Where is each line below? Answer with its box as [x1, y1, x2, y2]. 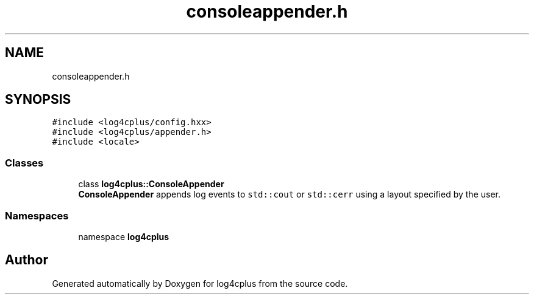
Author [5, 252, 48, 268]
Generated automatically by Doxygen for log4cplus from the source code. [52, 278, 348, 289]
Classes [5, 156, 44, 169]
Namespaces [5, 209, 69, 222]
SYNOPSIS [5, 92, 71, 108]
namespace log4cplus [78, 231, 169, 242]
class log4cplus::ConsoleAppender [78, 179, 224, 190]
